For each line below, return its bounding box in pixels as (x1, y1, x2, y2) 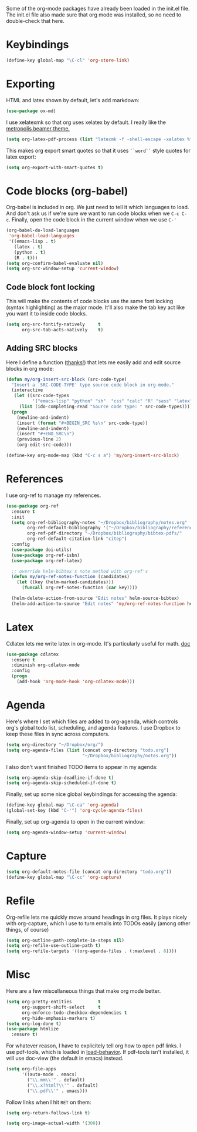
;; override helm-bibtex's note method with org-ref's (11, 568, 148, 575)
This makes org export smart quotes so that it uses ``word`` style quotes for (6, 147, 191, 154)
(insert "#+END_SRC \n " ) (16, 431, 75, 437)
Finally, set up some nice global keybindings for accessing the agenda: (6, 791, 178, 798)
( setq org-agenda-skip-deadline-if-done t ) (6, 775, 114, 781)
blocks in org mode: (6, 365, 55, 372)
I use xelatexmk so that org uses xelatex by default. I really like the (6, 119, 166, 126)
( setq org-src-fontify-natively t (6, 321, 101, 328)
